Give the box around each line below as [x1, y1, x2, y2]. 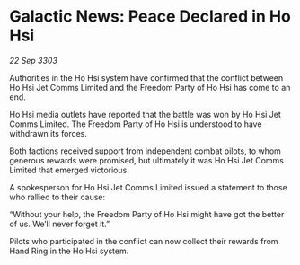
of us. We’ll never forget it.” [9, 218, 110, 229]
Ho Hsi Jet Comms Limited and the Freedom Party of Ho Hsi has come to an [9, 82, 291, 93]
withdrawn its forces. [9, 128, 88, 138]
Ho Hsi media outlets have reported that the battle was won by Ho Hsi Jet [9, 109, 281, 119]
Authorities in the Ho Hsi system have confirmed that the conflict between [9, 72, 284, 83]
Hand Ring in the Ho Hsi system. [9, 245, 129, 256]
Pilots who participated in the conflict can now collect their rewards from [9, 235, 278, 246]
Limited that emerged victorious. [9, 164, 130, 175]
